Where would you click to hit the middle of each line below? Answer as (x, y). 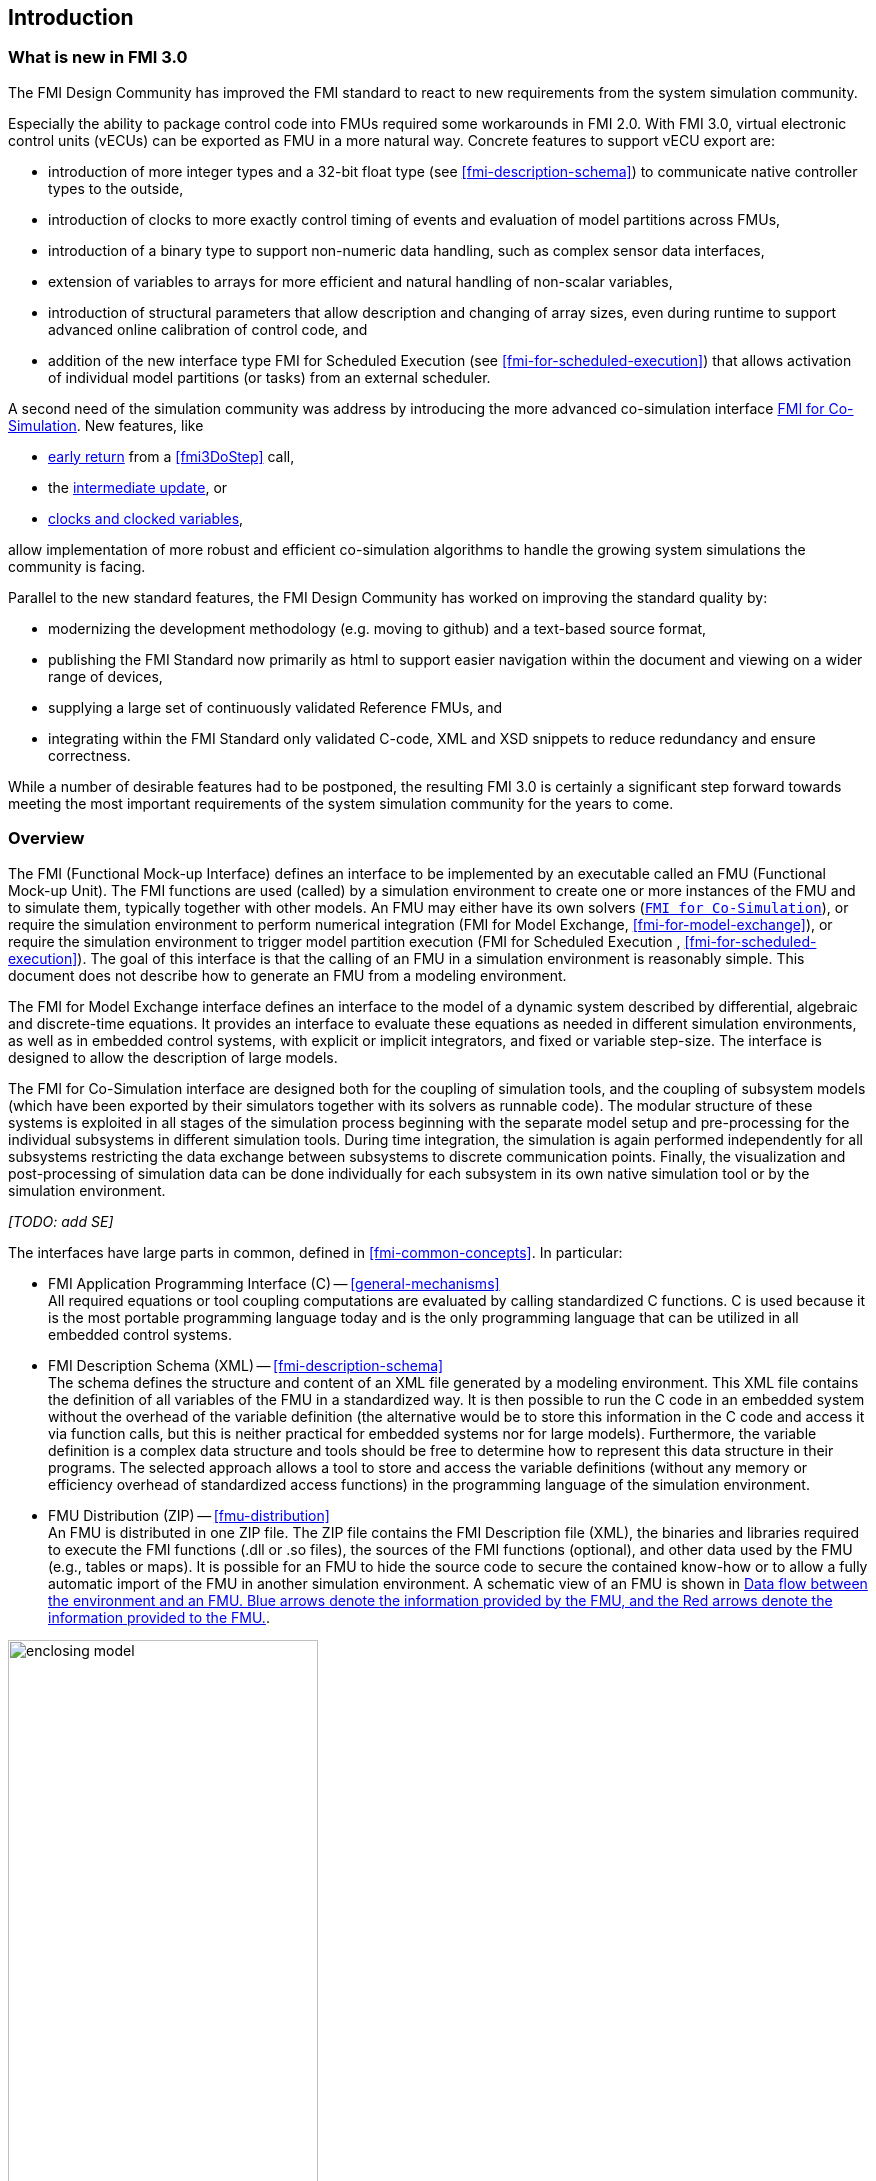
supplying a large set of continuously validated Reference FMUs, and (275, 707)
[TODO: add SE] (61, 1221)
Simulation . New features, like (106, 425)
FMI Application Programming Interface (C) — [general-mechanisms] (274, 1283)
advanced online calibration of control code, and (208, 329)
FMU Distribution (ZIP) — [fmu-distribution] (189, 1515)
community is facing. (77, 566)
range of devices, (105, 676)
